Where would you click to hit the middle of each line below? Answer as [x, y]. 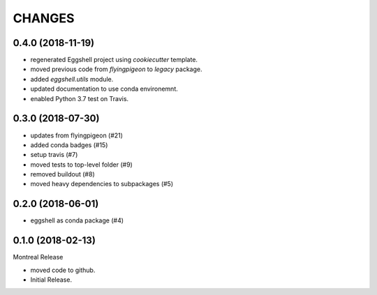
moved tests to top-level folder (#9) [81, 165]
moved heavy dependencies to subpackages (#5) [102, 184]
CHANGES [44, 18]
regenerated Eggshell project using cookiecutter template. [114, 60]
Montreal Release [38, 257]
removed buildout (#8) [62, 174]
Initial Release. [51, 280]
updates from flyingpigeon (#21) [77, 135]
